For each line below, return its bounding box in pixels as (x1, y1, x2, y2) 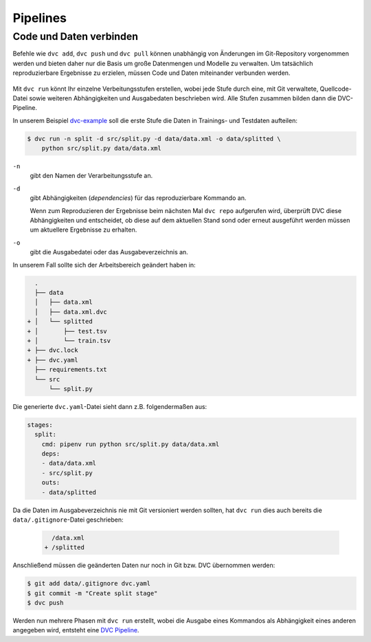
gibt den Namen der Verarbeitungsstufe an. (30, 172, 153, 180)
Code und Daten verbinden (12, 30, 139, 43)
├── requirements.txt (34, 366, 108, 374)
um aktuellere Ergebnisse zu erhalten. (30, 225, 137, 234)
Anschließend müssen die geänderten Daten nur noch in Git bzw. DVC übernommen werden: (12, 561, 276, 570)
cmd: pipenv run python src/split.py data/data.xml (41, 440, 220, 448)
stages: (27, 421, 53, 429)
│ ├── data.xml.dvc (34, 308, 108, 316)
